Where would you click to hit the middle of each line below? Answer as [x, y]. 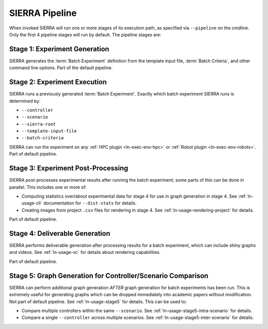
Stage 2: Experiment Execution [58, 82]
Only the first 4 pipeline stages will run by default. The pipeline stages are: [85, 34]
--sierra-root [39, 124]
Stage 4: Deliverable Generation [60, 233]
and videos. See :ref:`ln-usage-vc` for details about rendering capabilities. [85, 252]
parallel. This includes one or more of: [48, 187]
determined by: [25, 101]
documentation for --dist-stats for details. [90, 203]
